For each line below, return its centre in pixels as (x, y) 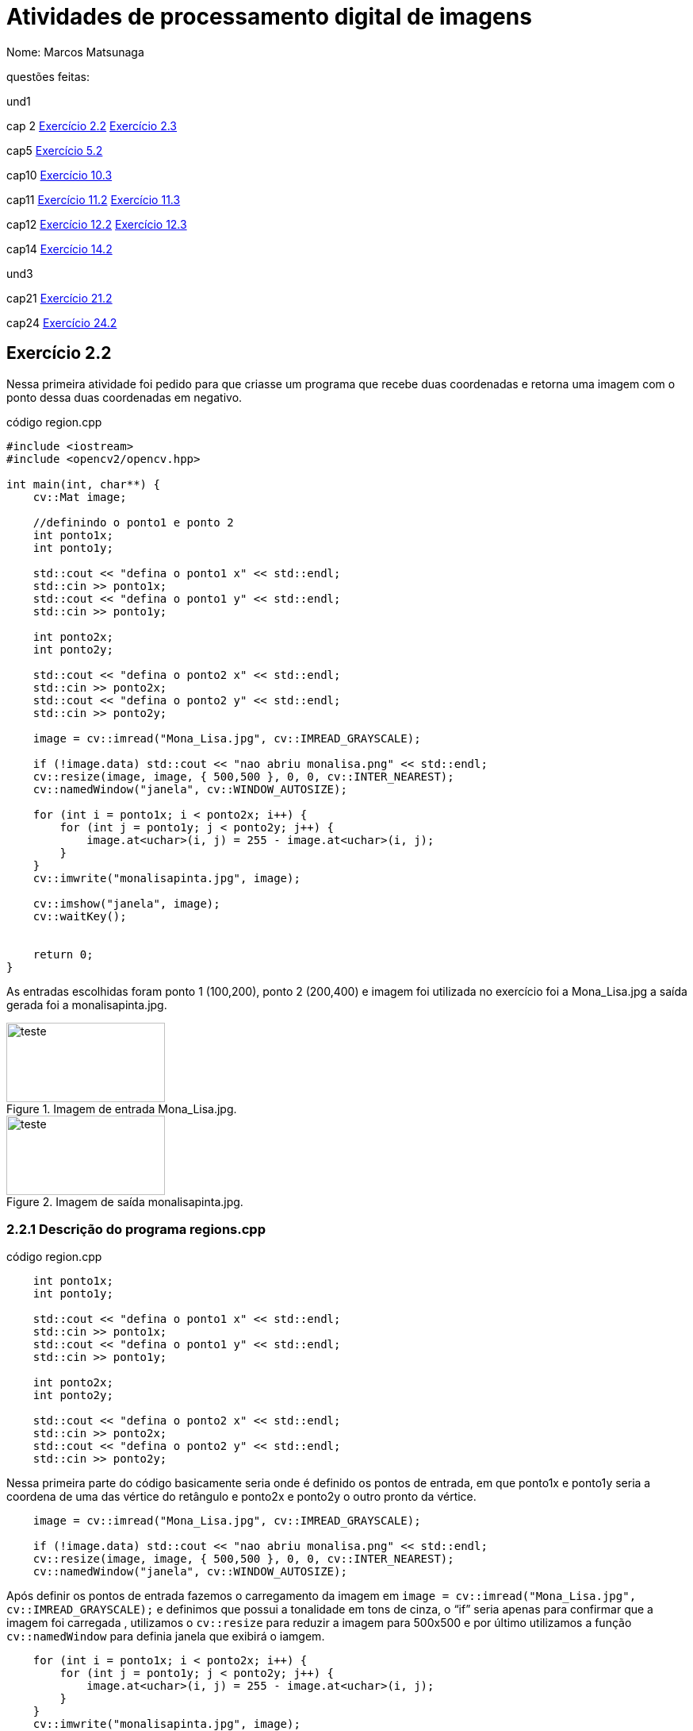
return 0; (63, 954)
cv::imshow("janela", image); (126, 903)
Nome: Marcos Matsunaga (75, 52)
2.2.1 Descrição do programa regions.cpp (136, 1229)
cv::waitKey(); (80, 916)
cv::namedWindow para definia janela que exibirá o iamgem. (166, 1637)
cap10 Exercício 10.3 (59, 175)
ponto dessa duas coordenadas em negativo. (124, 397)
